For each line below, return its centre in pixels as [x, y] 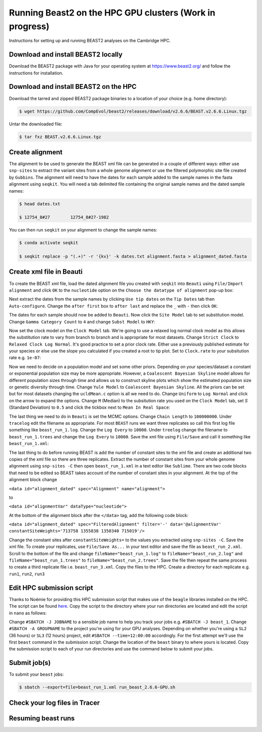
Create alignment [36, 152]
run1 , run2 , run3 [27, 574]
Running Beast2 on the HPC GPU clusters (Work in [112, 13]
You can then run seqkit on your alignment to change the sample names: [83, 230]
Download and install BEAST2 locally [66, 55]
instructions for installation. [36, 73]
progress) [29, 26]
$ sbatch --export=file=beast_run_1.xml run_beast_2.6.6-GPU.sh [97, 687]
